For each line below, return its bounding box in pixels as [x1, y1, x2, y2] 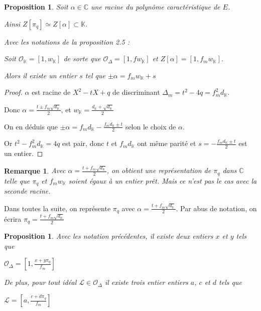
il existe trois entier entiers [104, 277, 188, 287]
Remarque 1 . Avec [4, 165, 66, 176]
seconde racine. [4, 186, 51, 196]
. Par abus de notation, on [176, 203, 257, 213]
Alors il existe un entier [4, 70, 77, 80]
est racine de [32, 87, 71, 97]
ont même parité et [137, 138, 196, 148]
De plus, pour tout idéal [4, 277, 77, 287]
